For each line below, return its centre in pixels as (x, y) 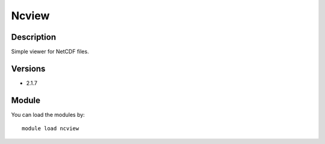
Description (34, 37)
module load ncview (51, 129)
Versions (28, 68)
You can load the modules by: (48, 114)
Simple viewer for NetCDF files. (50, 52)
